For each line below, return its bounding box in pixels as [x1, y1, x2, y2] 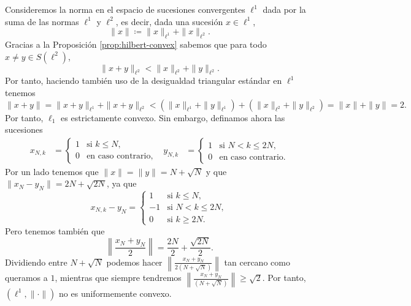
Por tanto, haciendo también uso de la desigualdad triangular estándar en [5, 74, 282, 87]
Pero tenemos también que [5, 224, 105, 237]
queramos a [5, 271, 48, 284]
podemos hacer [106, 255, 163, 268]
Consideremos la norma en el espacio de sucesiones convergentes [5, 3, 245, 15]
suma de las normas [5, 15, 79, 28]
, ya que [106, 177, 137, 190]
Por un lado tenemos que [5, 165, 99, 177]
